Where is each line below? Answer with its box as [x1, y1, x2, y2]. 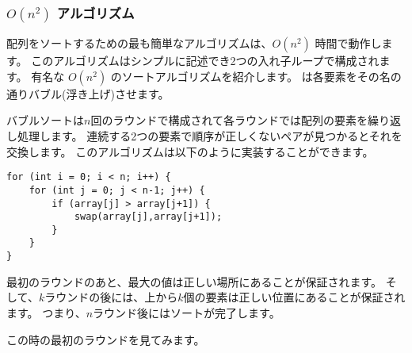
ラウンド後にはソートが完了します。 [93, 304, 280, 320]
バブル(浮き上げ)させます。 [28, 85, 170, 102]
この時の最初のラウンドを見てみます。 [6, 331, 205, 347]
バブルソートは [6, 112, 84, 129]
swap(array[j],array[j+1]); [74, 211, 223, 223]
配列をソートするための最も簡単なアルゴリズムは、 [6, 35, 273, 52]
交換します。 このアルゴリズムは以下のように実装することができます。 [6, 143, 374, 159]
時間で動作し [315, 35, 382, 52]
